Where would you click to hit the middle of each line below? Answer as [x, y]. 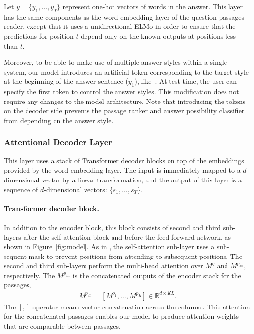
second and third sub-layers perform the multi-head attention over [104, 266]
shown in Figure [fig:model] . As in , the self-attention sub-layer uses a [109, 246]
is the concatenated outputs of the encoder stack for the [157, 275]
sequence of [21, 189]
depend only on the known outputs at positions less [158, 36]
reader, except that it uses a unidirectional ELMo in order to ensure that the [120, 26]
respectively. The [29, 275]
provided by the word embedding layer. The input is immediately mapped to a [122, 170]
